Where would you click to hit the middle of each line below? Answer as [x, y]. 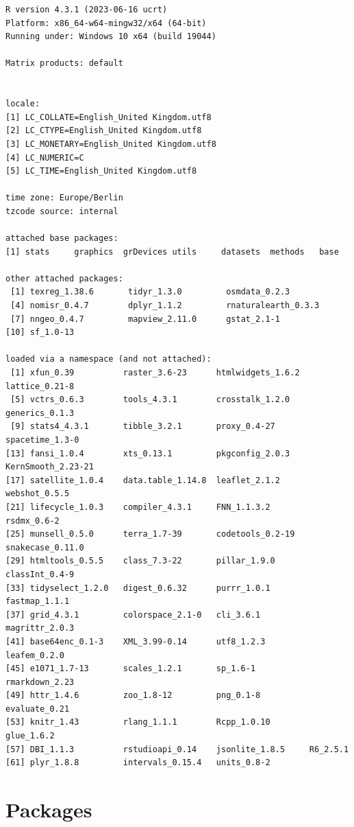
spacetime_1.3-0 [42, 440]
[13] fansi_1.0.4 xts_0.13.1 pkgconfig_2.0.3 [148, 453]
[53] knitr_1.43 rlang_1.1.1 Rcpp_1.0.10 [138, 722]
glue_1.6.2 [30, 736]
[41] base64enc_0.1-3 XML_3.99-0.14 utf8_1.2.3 [136, 641]
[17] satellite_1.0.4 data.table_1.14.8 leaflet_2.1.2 [143, 480]
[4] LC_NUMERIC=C [45, 158]
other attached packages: [64, 278]
